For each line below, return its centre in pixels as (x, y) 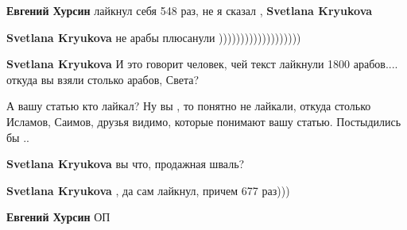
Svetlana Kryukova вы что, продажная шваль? (126, 164)
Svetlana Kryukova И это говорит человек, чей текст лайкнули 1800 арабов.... (202, 64)
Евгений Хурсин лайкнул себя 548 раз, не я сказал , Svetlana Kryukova (190, 10)
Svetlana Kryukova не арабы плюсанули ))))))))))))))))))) (154, 37)
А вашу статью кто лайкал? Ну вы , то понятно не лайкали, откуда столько (189, 106)
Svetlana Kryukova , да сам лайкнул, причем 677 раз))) (148, 190)
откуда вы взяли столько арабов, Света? (103, 79)
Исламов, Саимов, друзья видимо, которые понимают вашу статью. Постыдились (204, 121)
